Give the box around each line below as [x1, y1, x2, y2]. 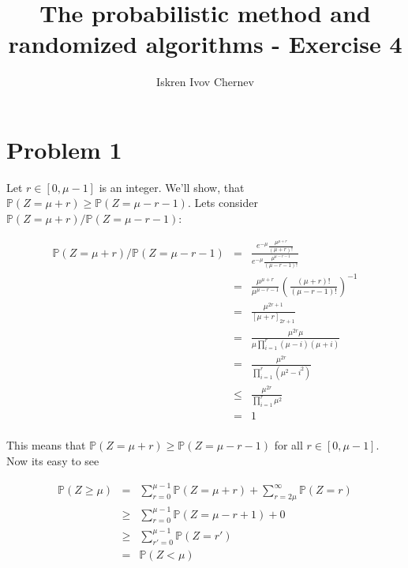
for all [274, 437, 303, 453]
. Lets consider [187, 194, 258, 211]
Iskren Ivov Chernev [156, 73, 254, 90]
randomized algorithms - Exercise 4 [8, 28, 402, 60]
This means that [6, 437, 86, 453]
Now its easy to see [6, 453, 99, 469]
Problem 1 [6, 133, 122, 165]
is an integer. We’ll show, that [99, 179, 245, 195]
